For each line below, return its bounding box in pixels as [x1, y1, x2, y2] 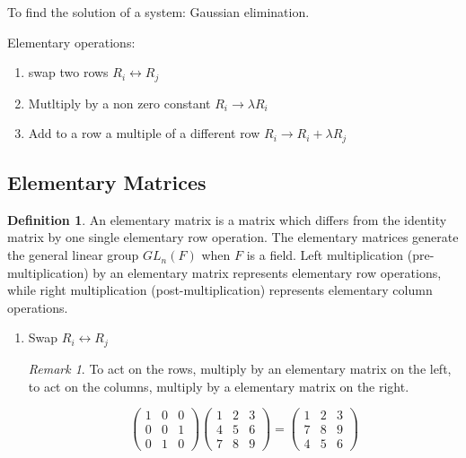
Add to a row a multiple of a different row [28, 124, 260, 143]
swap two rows [28, 63, 109, 82]
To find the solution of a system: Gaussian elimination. [7, 3, 310, 21]
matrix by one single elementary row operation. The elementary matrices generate [7, 228, 459, 246]
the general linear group [7, 246, 139, 264]
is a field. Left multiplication [246, 246, 404, 264]
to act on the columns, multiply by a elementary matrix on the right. [28, 376, 409, 395]
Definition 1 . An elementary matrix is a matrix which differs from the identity [7, 210, 447, 229]
